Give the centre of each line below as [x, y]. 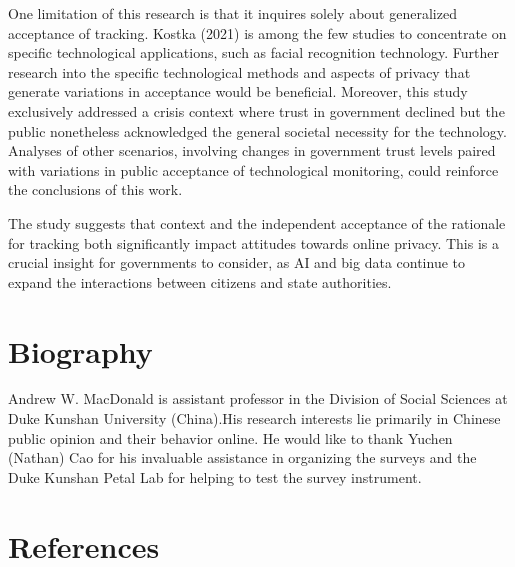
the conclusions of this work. [95, 189]
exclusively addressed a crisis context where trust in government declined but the [256, 110]
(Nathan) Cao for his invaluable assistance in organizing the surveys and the [242, 457]
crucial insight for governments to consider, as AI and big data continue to [237, 262]
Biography [80, 350]
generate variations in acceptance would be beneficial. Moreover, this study [238, 91]
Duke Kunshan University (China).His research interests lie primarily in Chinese [254, 418]
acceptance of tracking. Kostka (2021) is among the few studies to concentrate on [257, 32]
